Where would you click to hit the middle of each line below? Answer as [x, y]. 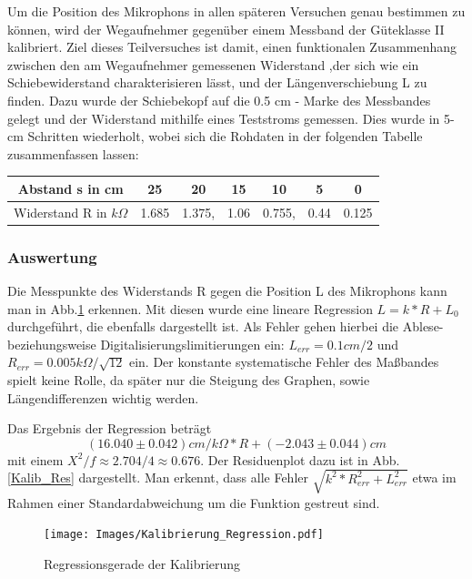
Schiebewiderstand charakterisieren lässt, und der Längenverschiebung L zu [217, 82]
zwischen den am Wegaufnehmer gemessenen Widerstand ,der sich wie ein [213, 64]
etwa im [434, 477]
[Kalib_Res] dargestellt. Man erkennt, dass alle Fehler [158, 477]
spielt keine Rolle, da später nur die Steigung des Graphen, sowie [189, 379]
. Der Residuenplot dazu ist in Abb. [300, 459]
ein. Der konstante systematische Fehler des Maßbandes [284, 362]
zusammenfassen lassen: [73, 153]
